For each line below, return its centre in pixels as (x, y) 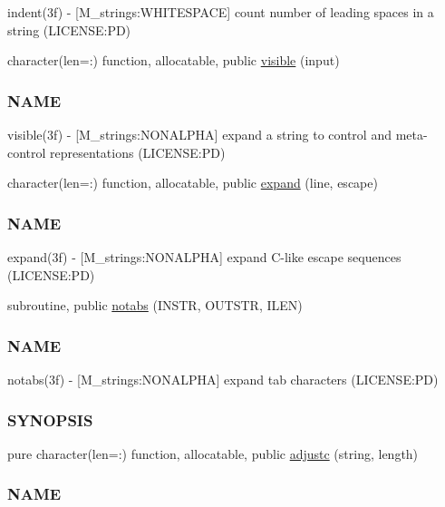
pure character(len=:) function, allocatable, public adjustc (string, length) (213, 453)
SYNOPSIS (50, 419)
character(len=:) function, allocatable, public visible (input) (174, 60)
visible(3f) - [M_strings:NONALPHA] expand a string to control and (199, 134)
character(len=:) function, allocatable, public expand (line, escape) (193, 183)
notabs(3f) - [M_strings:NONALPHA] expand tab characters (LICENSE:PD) (223, 379)
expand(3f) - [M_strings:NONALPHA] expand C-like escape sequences (204, 257)
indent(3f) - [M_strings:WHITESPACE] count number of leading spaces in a (221, 12)
